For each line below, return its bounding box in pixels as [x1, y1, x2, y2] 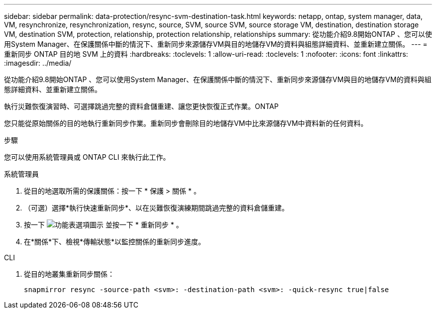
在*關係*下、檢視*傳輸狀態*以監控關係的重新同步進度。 [24, 237, 206, 246]
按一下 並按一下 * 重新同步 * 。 [24, 220, 183, 229]
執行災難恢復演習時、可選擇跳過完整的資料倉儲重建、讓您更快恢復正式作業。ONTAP [4, 102, 279, 110]
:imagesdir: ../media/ [4, 59, 72, 67]
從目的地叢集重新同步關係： [24, 270, 114, 278]
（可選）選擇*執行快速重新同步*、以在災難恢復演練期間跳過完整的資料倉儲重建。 [24, 204, 289, 212]
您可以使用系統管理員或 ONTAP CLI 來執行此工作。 [4, 153, 170, 161]
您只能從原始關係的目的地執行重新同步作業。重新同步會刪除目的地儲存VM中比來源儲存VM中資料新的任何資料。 [4, 119, 368, 127]
